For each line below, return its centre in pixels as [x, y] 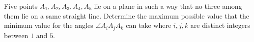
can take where [149, 25]
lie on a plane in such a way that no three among [168, 6]
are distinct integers [220, 25]
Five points [21, 6]
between [16, 35]
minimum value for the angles [49, 25]
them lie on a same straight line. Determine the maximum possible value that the [127, 15]
